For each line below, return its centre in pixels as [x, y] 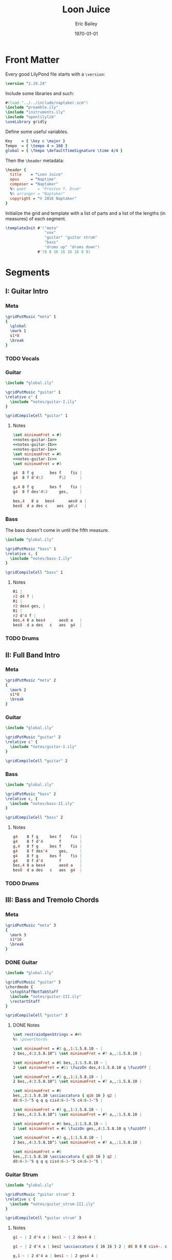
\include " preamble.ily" [32, 107]
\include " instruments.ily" [35, 112]
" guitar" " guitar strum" [71, 237]
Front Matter [33, 60]
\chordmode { [19, 987]
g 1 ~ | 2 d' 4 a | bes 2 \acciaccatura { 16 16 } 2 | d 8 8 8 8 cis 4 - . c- [91, 1247]
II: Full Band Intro [33, 655]
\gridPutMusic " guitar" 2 [33, 737]
